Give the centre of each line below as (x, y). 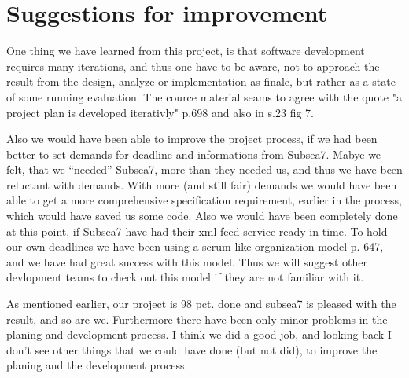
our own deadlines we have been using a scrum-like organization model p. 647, (195, 246)
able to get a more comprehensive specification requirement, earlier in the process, (204, 200)
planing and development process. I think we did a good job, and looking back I (199, 334)
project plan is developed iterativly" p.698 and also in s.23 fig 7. (160, 112)
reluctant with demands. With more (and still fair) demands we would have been (202, 184)
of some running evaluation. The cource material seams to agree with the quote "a (204, 96)
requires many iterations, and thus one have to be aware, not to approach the (193, 66)
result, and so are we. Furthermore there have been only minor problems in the (197, 319)
